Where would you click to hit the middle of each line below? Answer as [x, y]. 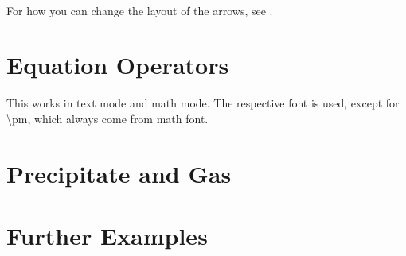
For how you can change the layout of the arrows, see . [140, 10]
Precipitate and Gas [119, 173]
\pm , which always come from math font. [107, 118]
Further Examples [107, 236]
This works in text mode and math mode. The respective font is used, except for [203, 103]
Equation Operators [118, 65]
